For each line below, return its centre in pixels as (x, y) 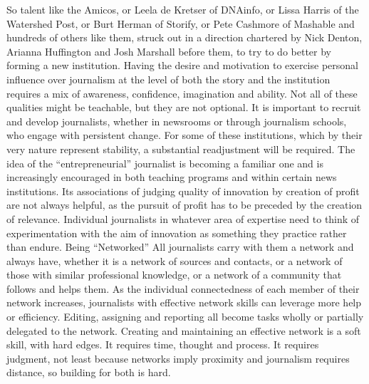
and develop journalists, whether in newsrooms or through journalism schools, (177, 121)
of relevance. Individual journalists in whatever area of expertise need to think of (183, 218)
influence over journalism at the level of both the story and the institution (168, 79)
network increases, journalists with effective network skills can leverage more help (184, 302)
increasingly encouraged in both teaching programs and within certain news (172, 177)
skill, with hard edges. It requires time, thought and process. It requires (163, 344)
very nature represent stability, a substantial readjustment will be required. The (181, 149)
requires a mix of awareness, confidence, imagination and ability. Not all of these (182, 93)
